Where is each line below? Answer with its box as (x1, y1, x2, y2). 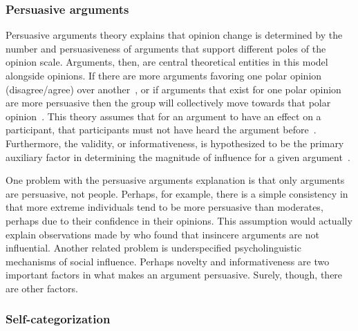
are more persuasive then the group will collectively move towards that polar (6, 95, 331, 110)
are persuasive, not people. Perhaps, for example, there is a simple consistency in (6, 186, 348, 200)
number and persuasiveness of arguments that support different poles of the (6, 41, 326, 55)
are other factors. (6, 281, 78, 295)
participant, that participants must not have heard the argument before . (6, 122, 317, 137)
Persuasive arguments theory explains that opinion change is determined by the (6, 28, 343, 42)
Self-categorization (6, 310, 111, 328)
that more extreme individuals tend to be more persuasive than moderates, (6, 200, 323, 214)
